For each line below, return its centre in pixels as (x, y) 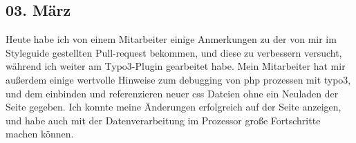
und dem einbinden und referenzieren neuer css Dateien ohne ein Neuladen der (172, 93)
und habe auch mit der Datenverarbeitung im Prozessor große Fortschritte (163, 120)
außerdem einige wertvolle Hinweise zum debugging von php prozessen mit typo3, (178, 79)
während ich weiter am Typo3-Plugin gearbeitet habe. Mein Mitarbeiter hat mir (176, 66)
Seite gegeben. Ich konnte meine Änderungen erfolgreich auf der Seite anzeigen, (174, 107)
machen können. (40, 134)
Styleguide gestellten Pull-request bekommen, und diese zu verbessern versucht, (174, 52)
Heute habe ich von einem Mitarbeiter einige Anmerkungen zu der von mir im (171, 39)
